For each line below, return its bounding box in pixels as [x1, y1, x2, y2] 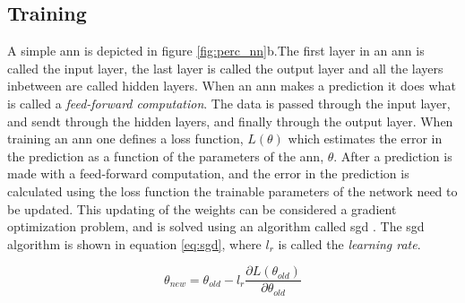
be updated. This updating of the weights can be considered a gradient [7, 199, 397, 218]
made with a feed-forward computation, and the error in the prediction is [7, 164, 409, 183]
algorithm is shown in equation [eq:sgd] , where [7, 234, 262, 253]
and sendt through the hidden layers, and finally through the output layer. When [7, 111, 453, 130]
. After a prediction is [333, 146, 452, 165]
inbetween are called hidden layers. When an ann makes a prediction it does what [7, 76, 456, 95]
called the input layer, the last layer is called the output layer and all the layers [7, 58, 443, 77]
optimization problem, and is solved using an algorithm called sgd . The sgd [7, 217, 425, 236]
